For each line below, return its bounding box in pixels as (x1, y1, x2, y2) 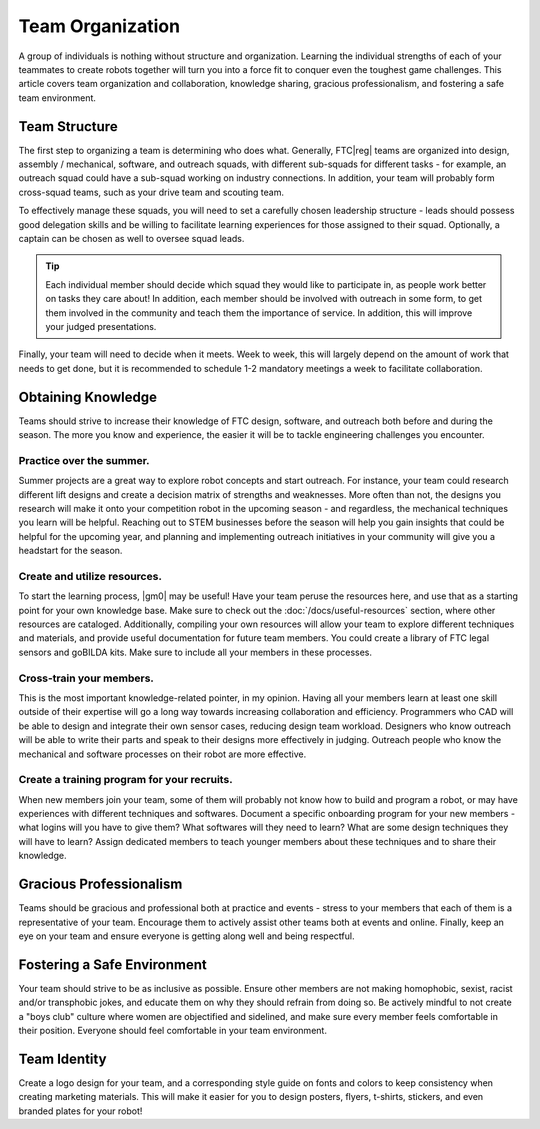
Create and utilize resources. (18, 569, 162, 583)
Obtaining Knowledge (18, 388, 158, 405)
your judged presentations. (45, 320, 157, 332)
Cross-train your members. (18, 671, 155, 685)
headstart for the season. (18, 545, 123, 557)
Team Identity (18, 1050, 107, 1067)
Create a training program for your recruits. (18, 773, 234, 787)
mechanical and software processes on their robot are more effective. (18, 748, 307, 760)
